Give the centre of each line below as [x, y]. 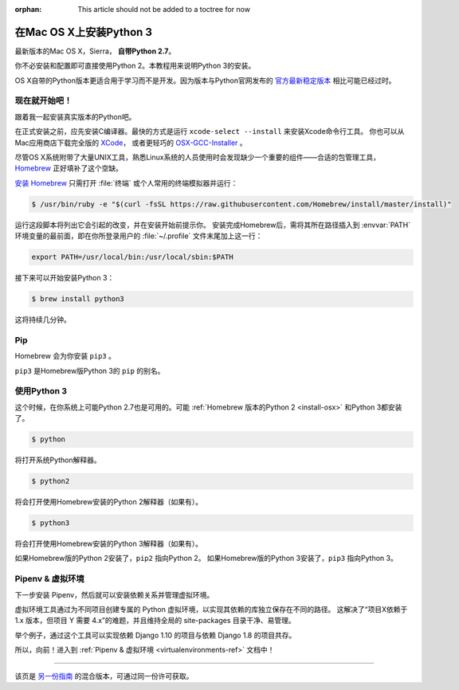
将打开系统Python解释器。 [58, 460]
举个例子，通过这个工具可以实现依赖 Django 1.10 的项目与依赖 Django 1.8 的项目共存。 [155, 635]
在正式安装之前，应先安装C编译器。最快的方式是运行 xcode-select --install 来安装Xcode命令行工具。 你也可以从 [210, 131]
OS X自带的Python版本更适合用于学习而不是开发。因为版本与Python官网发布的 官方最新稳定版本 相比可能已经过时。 [205, 80]
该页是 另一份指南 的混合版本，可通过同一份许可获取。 [104, 676]
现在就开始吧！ [43, 101]
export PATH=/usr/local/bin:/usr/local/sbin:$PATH [133, 257]
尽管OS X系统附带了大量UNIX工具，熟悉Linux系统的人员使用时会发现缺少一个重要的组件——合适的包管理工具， [197, 157]
